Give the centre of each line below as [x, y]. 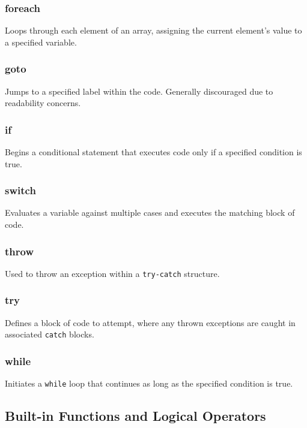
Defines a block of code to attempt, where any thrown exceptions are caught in [150, 322]
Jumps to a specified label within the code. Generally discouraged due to [139, 91]
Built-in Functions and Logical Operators [135, 416]
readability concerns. [43, 103]
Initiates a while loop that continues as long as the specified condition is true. [149, 383]
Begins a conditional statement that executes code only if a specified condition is [153, 152]
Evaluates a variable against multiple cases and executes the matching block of [150, 213]
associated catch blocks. [50, 334]
